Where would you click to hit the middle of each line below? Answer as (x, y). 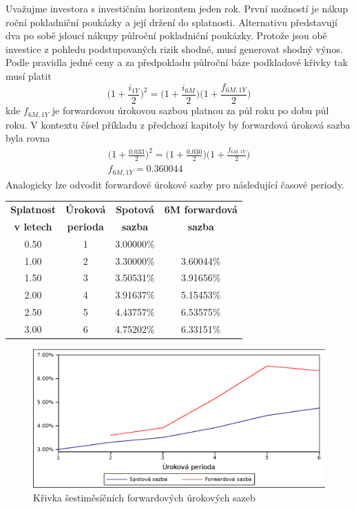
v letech (33, 226)
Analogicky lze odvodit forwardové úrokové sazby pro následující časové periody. (175, 184)
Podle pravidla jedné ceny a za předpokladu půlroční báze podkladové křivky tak (177, 62)
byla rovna (28, 138)
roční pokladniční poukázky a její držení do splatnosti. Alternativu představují (171, 22)
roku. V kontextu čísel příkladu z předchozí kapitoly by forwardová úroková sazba (178, 124)
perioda (85, 226)
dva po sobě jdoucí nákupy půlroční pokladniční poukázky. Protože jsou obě (166, 35)
